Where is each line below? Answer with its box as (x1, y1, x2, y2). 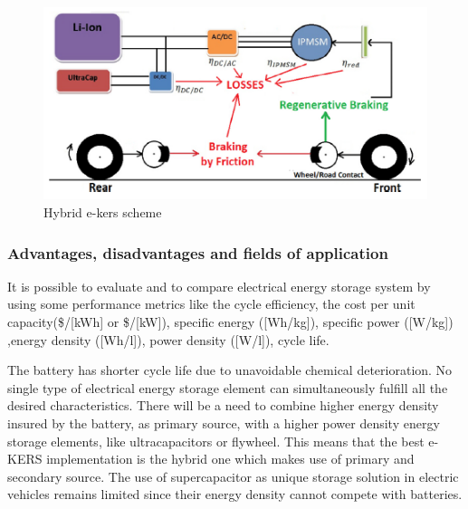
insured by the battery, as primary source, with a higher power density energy (7, 414, 440, 432)
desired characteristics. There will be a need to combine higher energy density (7, 396, 439, 415)
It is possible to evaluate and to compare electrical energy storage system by (7, 276, 431, 295)
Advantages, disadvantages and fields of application (7, 241, 388, 264)
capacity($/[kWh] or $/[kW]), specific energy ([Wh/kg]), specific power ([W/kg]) (7, 312, 454, 331)
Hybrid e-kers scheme (43, 203, 162, 222)
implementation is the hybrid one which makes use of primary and (46, 449, 415, 468)
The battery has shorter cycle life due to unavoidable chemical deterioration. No (7, 360, 453, 379)
